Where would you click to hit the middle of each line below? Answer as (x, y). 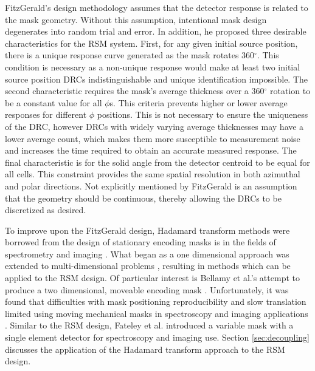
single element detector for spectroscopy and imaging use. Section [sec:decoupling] (157, 337)
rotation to (290, 91)
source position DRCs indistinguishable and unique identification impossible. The (157, 79)
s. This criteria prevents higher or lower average (199, 102)
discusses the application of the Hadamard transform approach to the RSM (145, 349)
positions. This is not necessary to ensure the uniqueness (202, 114)
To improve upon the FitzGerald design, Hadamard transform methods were (147, 230)
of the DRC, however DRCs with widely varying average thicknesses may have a (154, 126)
